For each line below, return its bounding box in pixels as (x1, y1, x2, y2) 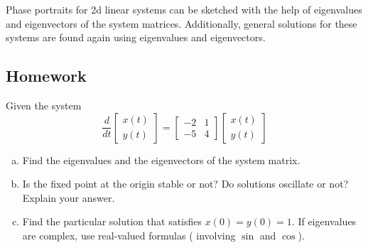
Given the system (6, 97, 82, 112)
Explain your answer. (22, 190, 115, 205)
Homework (6, 65, 87, 87)
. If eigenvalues (291, 214, 357, 229)
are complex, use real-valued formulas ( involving (22, 227, 236, 242)
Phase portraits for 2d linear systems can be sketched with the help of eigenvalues (6, 2, 362, 16)
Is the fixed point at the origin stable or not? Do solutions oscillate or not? (22, 176, 349, 191)
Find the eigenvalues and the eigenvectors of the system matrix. (22, 152, 301, 167)
